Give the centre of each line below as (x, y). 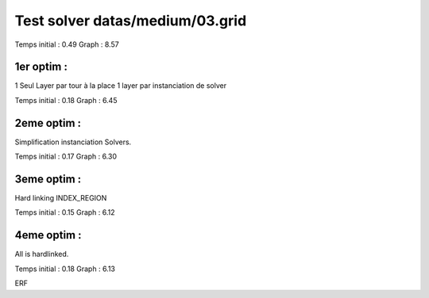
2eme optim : (48, 123)
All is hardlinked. (42, 254)
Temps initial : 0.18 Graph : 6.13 (65, 269)
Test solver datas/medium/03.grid (131, 21)
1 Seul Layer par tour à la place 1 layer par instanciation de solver (120, 86)
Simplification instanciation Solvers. (73, 142)
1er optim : (41, 67)
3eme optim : (48, 179)
